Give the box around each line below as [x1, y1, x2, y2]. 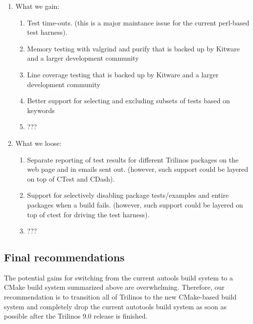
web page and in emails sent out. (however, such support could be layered [27, 164, 249, 174]
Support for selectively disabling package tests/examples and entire [27, 190, 229, 200]
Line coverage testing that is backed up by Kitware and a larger [27, 69, 219, 79]
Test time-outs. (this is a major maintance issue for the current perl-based [27, 17, 250, 27]
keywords [27, 105, 55, 115]
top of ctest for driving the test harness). [27, 209, 150, 219]
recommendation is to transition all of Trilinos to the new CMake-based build [4, 292, 237, 302]
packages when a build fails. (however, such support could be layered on [27, 199, 243, 209]
